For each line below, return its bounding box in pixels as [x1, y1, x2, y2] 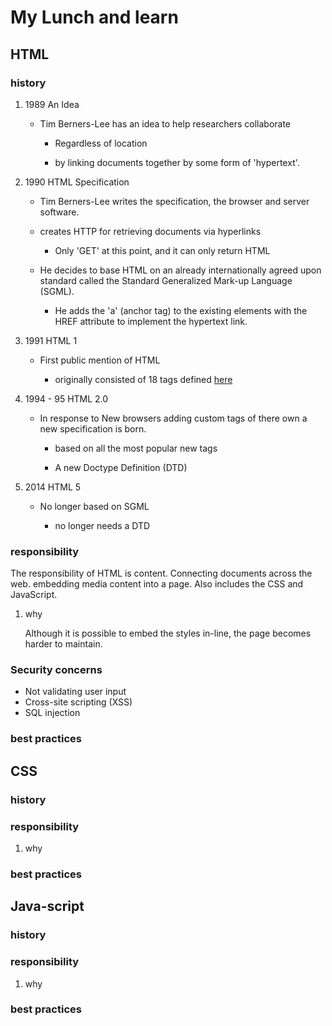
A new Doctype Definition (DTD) [54, 461, 188, 473]
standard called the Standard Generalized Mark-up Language [39, 274, 293, 286]
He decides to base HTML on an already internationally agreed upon [39, 264, 322, 276]
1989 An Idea [24, 98, 80, 110]
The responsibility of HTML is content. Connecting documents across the [10, 567, 313, 580]
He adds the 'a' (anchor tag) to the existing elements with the [54, 304, 308, 316]
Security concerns [10, 663, 103, 677]
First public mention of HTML [39, 354, 161, 366]
